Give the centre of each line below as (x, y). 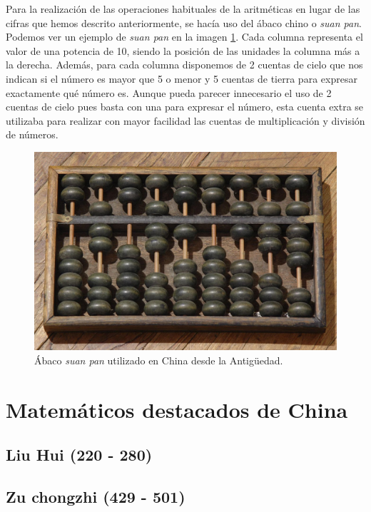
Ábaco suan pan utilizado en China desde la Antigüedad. (159, 360)
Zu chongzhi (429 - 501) (96, 496)
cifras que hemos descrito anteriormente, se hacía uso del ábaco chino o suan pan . (184, 22)
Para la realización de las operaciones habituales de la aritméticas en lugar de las (183, 9)
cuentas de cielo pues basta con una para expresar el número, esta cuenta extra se (185, 107)
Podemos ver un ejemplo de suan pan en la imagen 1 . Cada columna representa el (184, 37)
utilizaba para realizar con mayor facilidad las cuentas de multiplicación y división (185, 120)
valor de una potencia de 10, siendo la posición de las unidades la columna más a (183, 50)
